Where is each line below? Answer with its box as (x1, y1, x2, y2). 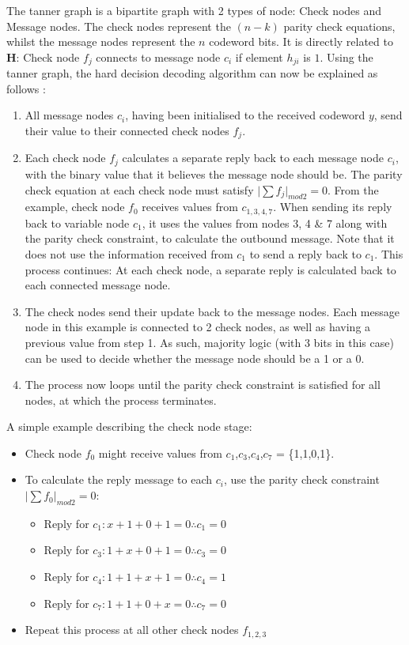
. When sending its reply (273, 198, 392, 215)
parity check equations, (283, 17, 396, 34)
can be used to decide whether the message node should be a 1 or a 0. (25, 349, 365, 366)
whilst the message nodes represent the (6, 33, 195, 50)
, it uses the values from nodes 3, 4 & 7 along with (142, 214, 388, 231)
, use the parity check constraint (223, 471, 380, 488)
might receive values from (98, 444, 222, 461)
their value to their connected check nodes (25, 123, 229, 139)
